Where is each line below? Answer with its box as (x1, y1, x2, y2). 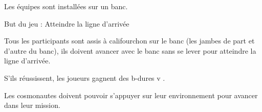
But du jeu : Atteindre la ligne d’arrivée (4, 18, 129, 29)
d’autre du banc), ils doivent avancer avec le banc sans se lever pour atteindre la (4, 45, 256, 56)
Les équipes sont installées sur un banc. (4, 1, 128, 11)
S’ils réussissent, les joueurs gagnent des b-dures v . (4, 72, 165, 83)
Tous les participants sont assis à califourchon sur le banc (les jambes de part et (4, 35, 255, 46)
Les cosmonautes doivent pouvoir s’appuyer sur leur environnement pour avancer (4, 89, 258, 100)
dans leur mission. (4, 100, 60, 110)
